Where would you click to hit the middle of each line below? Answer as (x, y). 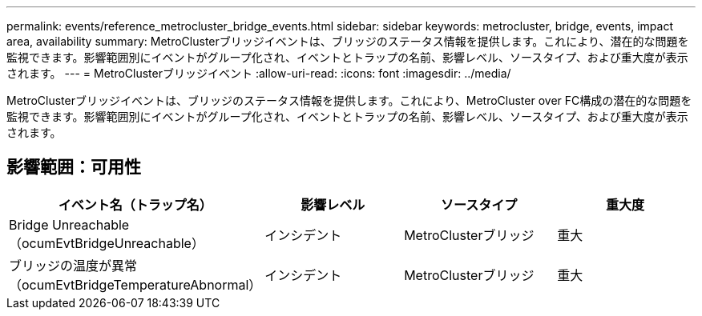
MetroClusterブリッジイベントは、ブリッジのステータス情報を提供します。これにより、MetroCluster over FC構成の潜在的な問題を (349, 100)
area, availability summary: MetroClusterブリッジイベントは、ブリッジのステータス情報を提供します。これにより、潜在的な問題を (348, 41)
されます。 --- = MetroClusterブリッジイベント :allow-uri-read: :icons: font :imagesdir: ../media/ (259, 73)
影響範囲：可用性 (74, 167)
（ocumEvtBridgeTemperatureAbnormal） (135, 284)
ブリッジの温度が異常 (73, 265)
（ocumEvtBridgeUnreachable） (107, 243)
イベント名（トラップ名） (135, 204)
